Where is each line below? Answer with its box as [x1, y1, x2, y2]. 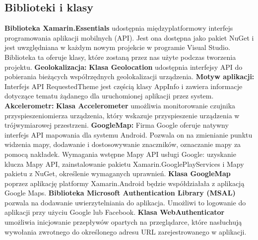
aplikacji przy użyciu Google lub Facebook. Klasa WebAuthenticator [4, 207, 225, 217]
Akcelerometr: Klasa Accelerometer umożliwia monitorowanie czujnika [4, 100, 236, 110]
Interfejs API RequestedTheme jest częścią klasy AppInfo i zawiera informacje [4, 81, 243, 91]
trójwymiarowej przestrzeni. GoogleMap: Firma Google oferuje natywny [4, 120, 229, 130]
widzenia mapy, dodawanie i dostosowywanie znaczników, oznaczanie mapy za [4, 139, 241, 149]
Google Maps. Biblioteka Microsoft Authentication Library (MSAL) [4, 188, 236, 198]
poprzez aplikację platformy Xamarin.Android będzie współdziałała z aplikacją [4, 178, 245, 188]
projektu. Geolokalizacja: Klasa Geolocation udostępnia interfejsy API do [4, 61, 243, 72]
